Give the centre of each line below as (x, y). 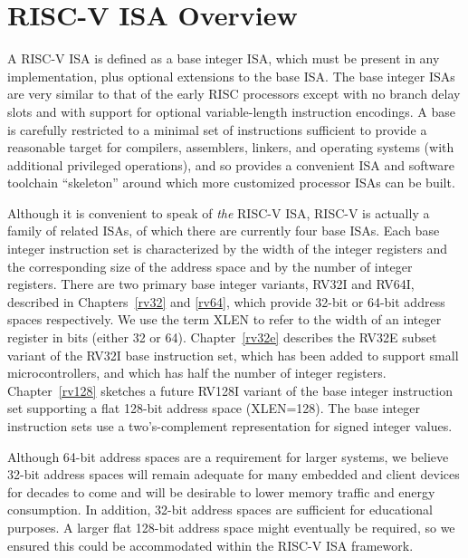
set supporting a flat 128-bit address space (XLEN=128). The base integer (214, 408)
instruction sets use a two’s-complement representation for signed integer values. (230, 426)
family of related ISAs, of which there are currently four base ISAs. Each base (224, 231)
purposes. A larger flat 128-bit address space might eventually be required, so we (231, 527)
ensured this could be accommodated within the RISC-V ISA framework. (210, 545)
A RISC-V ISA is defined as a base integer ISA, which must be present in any (224, 58)
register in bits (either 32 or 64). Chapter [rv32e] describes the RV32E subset (222, 337)
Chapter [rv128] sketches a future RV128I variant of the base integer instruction (230, 390)
